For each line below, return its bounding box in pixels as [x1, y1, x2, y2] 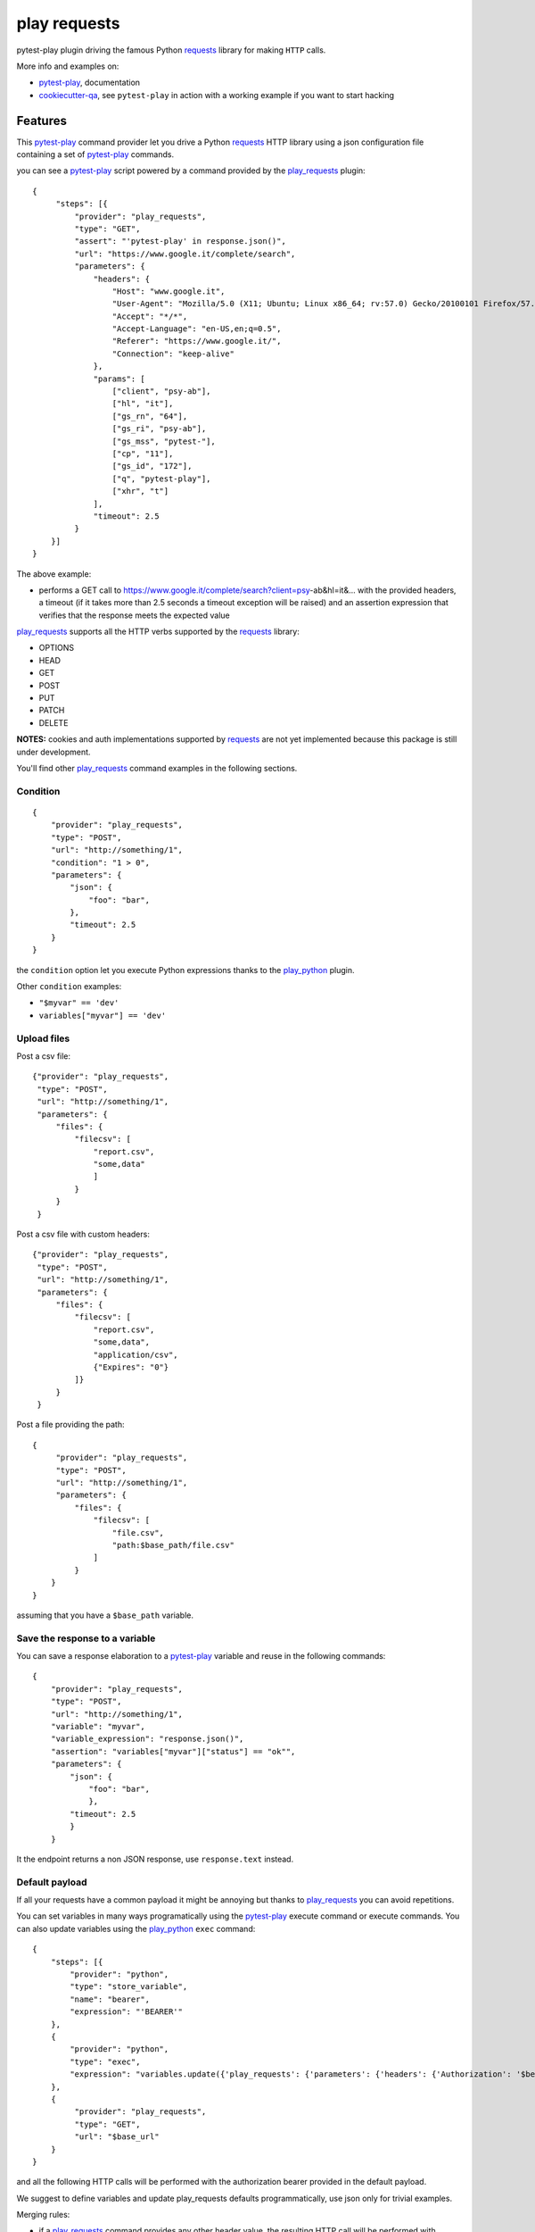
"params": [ [93, 373, 146, 384]
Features [16, 112, 67, 129]
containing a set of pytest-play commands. [16, 149, 175, 160]
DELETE [38, 717, 69, 728]
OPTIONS [38, 643, 75, 654]
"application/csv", [93, 1349, 178, 1360]
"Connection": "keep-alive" [111, 348, 235, 359]
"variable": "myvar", [50, 1721, 146, 1732]
